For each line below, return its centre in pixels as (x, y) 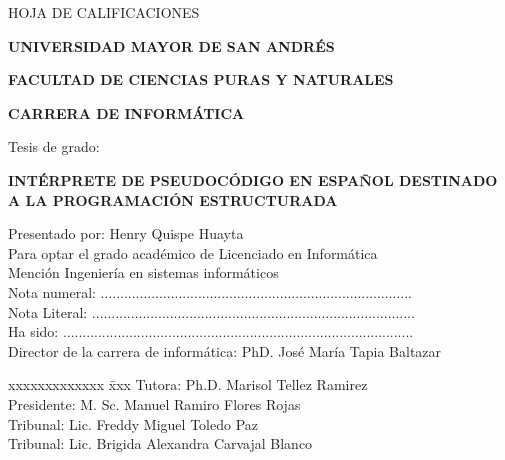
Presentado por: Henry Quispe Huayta (126, 233)
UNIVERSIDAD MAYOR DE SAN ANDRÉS (171, 45)
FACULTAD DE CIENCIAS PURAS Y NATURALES (201, 79)
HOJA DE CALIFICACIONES (104, 12)
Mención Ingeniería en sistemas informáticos (143, 272)
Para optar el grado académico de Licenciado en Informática (193, 252)
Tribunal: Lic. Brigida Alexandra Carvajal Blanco (160, 443)
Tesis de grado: (54, 146)
